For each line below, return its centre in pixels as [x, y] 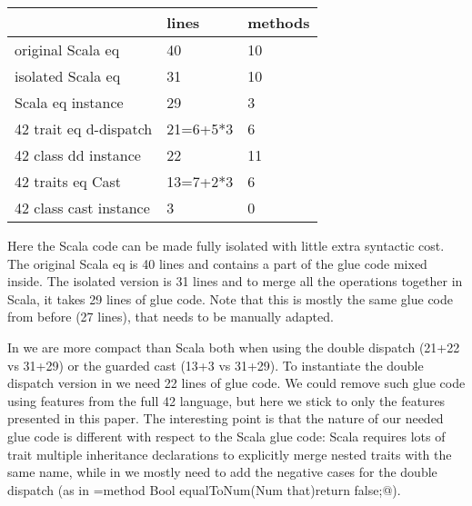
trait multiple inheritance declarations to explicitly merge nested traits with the [230, 454]
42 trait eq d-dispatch [84, 129]
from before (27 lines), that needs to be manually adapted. [171, 317]
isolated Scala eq [68, 76]
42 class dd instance [78, 155]
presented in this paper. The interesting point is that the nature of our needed [226, 418]
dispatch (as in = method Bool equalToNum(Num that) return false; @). [204, 489]
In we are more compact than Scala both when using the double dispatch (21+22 [234, 347]
